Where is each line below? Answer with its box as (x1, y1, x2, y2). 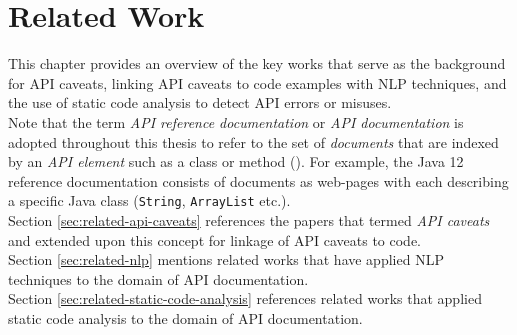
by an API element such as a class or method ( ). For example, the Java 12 (8, 151, 464, 172)
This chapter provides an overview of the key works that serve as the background (8, 53, 506, 74)
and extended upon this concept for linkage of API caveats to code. (8, 229, 421, 250)
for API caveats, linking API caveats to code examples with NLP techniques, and (8, 72, 507, 93)
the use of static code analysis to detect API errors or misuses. (8, 92, 392, 113)
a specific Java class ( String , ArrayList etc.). (8, 190, 291, 211)
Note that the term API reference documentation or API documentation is (8, 111, 464, 132)
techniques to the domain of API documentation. (8, 268, 309, 289)
